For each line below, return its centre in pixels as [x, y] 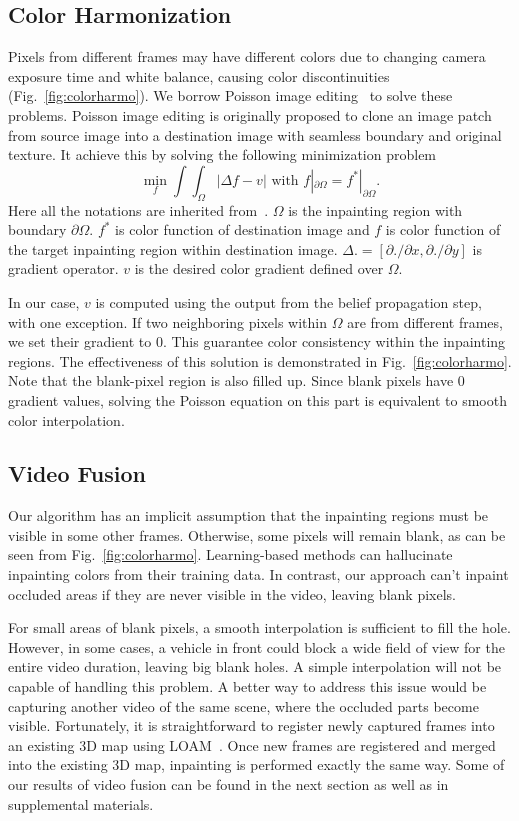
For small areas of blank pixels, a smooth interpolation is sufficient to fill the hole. [259, 627]
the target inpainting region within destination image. [173, 248]
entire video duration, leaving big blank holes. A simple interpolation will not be [255, 666]
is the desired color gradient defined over [259, 268]
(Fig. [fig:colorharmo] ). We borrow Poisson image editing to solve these [230, 95]
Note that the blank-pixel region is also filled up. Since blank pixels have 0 [236, 380]
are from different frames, [425, 321]
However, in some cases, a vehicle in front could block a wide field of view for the [256, 646]
